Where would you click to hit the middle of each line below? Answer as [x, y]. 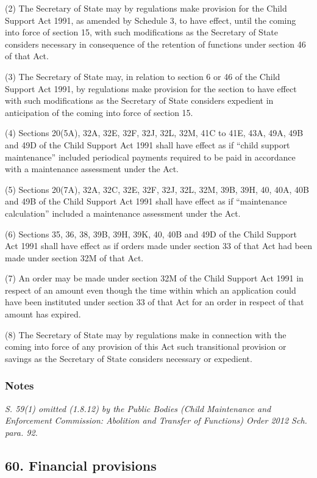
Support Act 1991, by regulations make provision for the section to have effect [151, 88]
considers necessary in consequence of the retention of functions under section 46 [155, 44]
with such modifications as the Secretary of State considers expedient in [139, 100]
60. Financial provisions [81, 465]
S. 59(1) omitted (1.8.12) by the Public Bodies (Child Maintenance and [138, 408]
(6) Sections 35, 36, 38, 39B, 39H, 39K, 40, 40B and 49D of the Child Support [151, 234]
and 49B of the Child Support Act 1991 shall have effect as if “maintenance [146, 201]
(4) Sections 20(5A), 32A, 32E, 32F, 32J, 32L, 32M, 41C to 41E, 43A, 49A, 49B [154, 133]
